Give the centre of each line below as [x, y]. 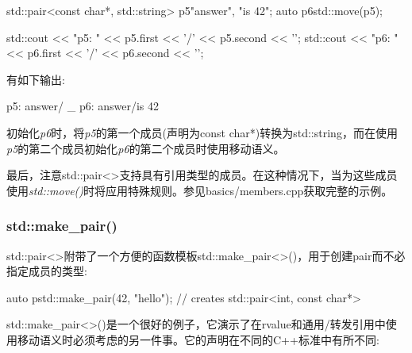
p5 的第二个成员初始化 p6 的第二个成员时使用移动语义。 [146, 148]
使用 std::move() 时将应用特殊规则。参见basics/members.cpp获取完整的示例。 [200, 190]
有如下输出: [36, 79]
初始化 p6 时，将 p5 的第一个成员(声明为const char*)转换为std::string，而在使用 [202, 132]
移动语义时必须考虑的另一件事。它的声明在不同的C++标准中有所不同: [198, 339]
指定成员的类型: [47, 271]
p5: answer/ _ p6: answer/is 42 [83, 106]
